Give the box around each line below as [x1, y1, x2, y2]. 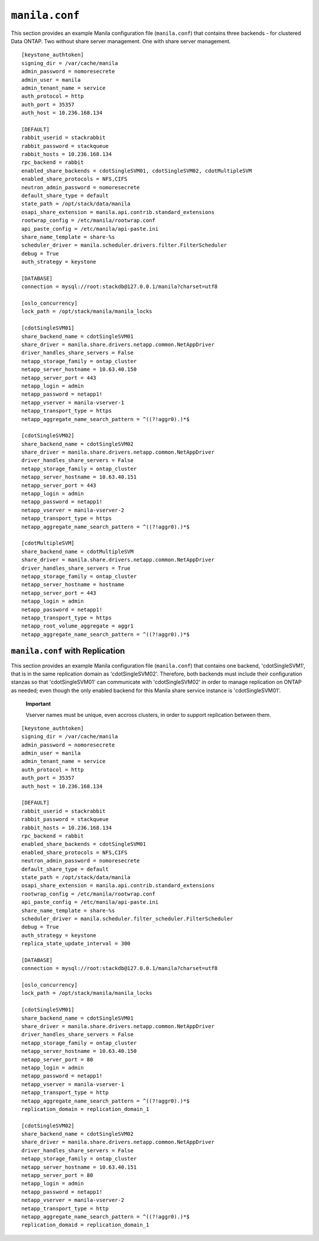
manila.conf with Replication [11, 646, 125, 656]
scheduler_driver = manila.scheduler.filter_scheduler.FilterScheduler [21, 915, 233, 922]
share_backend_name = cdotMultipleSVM [21, 548, 134, 555]
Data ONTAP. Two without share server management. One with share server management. [11, 37, 231, 44]
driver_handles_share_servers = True [21, 565, 131, 571]
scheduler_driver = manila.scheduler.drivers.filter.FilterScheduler [21, 242, 227, 248]
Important [25, 700, 51, 707]
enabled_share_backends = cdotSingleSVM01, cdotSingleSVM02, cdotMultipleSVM [21, 167, 252, 174]
